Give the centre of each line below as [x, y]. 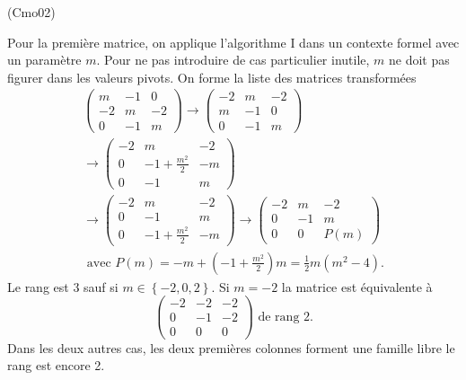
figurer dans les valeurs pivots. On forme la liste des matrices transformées [212, 77]
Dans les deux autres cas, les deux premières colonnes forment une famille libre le [231, 347]
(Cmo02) [31, 12]
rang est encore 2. [56, 365]
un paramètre [44, 60]
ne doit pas [419, 60]
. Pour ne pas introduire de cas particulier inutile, [233, 60]
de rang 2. [286, 317]
